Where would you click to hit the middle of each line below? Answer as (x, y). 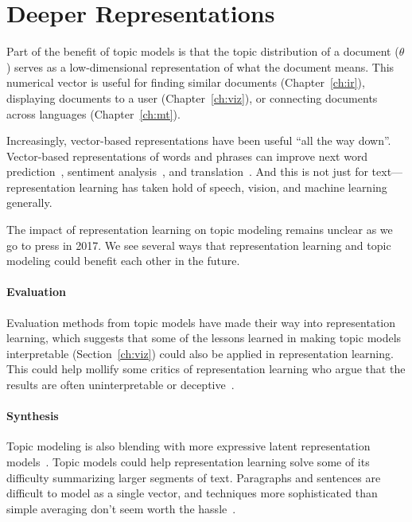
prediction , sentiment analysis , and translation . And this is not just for (187, 171)
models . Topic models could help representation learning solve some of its (188, 462)
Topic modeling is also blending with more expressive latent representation (189, 446)
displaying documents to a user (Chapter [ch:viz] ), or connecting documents (192, 97)
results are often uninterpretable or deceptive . (120, 385)
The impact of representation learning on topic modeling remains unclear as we (200, 230)
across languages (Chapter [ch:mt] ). (93, 113)
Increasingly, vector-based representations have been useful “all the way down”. (199, 140)
